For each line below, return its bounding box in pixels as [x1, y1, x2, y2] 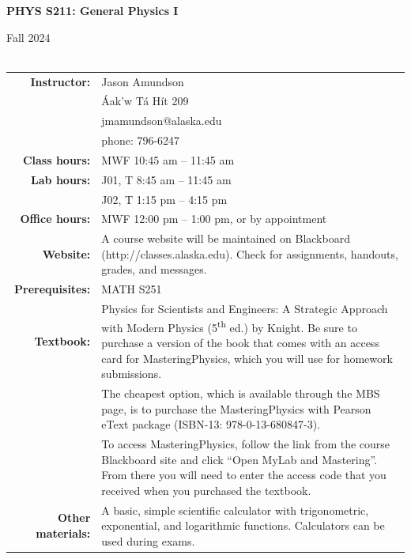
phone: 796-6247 [101, 132, 180, 149]
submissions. [101, 365, 162, 382]
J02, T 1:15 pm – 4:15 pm [101, 191, 228, 207]
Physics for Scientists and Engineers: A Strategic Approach [101, 300, 388, 317]
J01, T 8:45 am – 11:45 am [101, 171, 232, 187]
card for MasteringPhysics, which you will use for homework [101, 349, 393, 366]
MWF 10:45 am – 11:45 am [101, 151, 235, 168]
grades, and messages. [101, 261, 207, 278]
